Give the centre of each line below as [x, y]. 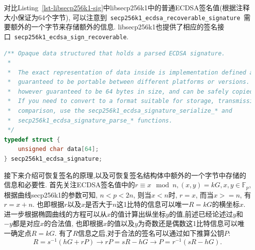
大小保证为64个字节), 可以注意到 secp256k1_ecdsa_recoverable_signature [122, 17]
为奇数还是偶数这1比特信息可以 [188, 223]
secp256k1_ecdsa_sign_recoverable [71, 37]
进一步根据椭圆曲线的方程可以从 [55, 213]
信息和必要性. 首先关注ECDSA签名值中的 [70, 185]
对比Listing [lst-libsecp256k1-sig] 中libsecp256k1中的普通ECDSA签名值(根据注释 [127, 7]
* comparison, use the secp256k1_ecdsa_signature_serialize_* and [120, 111]
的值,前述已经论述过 [201, 213]
